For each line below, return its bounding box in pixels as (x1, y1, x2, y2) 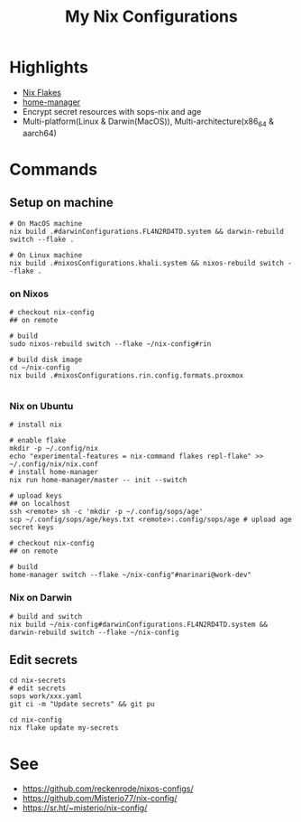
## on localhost (9, 500, 70, 509)
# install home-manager (9, 468, 99, 477)
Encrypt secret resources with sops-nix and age (22, 106, 202, 117)
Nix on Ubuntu (9, 399, 74, 412)
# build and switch (9, 612, 83, 621)
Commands (9, 159, 98, 180)
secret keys (9, 523, 54, 532)
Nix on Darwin (9, 592, 72, 604)
